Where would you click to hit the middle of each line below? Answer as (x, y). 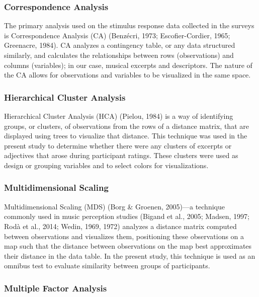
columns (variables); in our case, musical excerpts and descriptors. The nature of (128, 65)
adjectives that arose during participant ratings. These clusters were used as (121, 155)
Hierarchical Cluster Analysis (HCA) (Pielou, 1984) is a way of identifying (119, 116)
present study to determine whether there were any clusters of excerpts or (118, 145)
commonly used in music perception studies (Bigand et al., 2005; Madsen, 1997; (127, 216)
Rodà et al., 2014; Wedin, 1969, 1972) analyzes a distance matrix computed (120, 226)
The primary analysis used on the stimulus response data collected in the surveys (129, 25)
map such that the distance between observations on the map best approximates (128, 246)
